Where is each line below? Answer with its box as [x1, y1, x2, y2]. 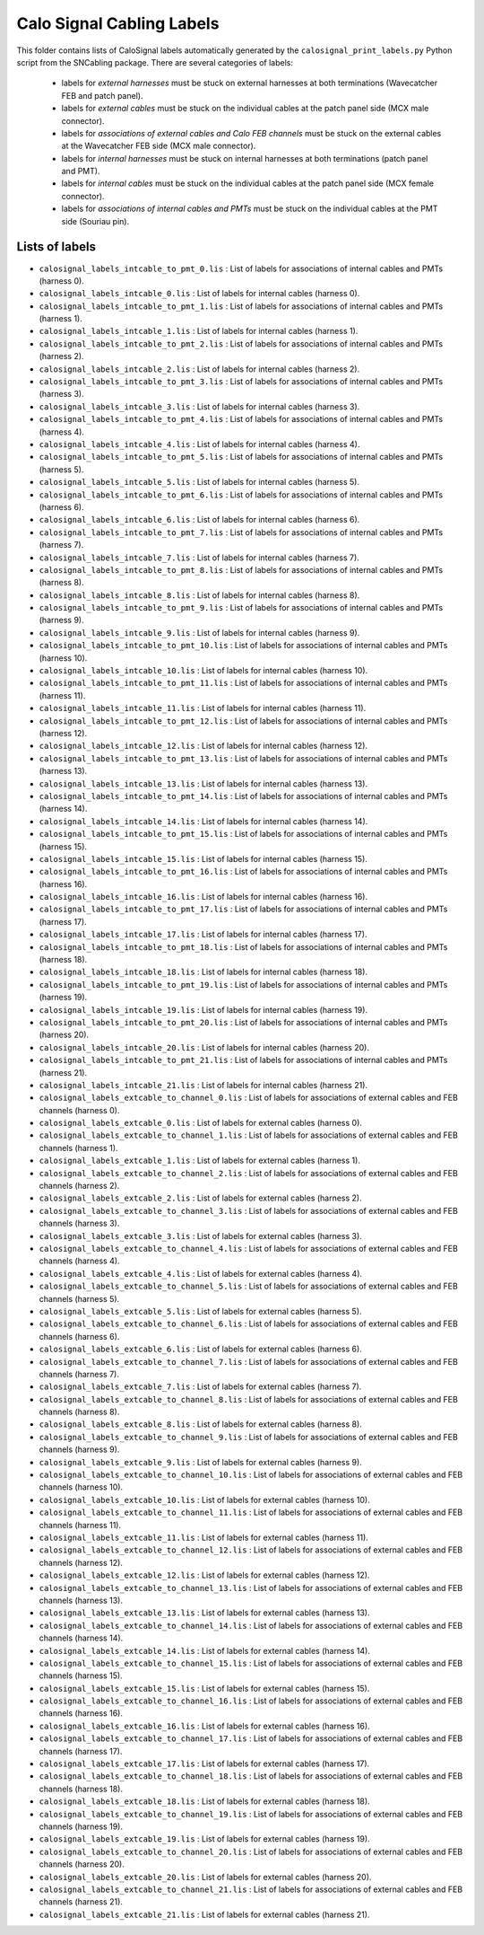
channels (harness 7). [39, 1368, 120, 1379]
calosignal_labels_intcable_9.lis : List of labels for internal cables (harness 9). [39, 627, 360, 638]
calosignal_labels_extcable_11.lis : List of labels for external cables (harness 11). [39, 1532, 369, 1543]
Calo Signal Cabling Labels [16, 13, 220, 33]
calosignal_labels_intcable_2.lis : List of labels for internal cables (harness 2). [39, 364, 360, 374]
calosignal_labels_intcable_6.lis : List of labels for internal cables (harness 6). [39, 515, 360, 525]
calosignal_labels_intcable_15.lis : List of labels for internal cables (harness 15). [39, 853, 367, 864]
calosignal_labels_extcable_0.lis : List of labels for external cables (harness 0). [39, 1118, 363, 1129]
